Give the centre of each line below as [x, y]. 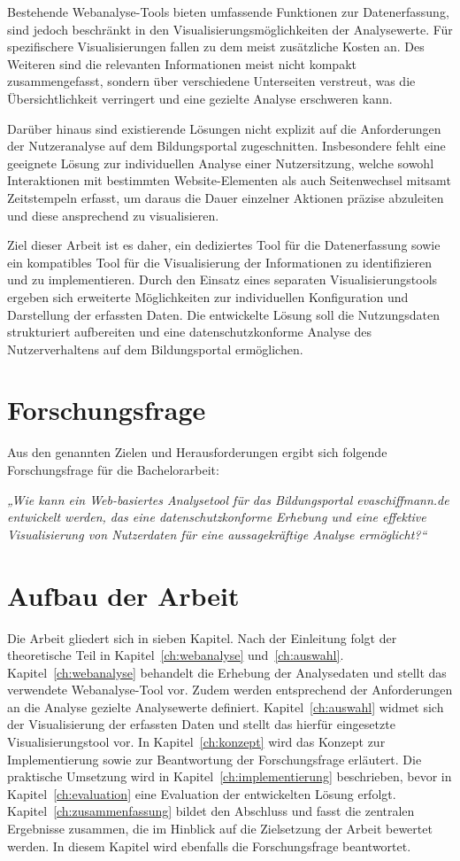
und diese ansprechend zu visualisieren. [113, 215]
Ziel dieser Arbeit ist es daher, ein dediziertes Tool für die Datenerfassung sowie [224, 245]
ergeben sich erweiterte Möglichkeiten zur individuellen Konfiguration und [208, 296]
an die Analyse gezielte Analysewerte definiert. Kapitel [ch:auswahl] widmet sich [226, 706]
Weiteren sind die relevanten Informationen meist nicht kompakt [182, 63]
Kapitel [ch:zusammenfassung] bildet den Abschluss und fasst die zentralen [211, 811]
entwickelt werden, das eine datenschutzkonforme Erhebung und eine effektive [217, 517]
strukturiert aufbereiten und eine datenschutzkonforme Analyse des [189, 332]
